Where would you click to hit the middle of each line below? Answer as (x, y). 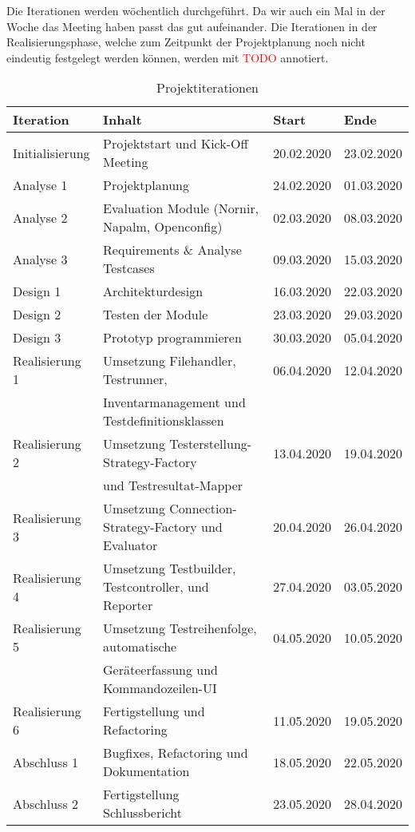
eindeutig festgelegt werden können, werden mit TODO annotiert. (168, 57)
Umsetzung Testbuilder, (170, 569)
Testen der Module (156, 315)
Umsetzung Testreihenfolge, (180, 628)
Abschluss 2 (46, 803)
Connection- (203, 509)
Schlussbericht (142, 813)
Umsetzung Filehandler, (170, 361)
